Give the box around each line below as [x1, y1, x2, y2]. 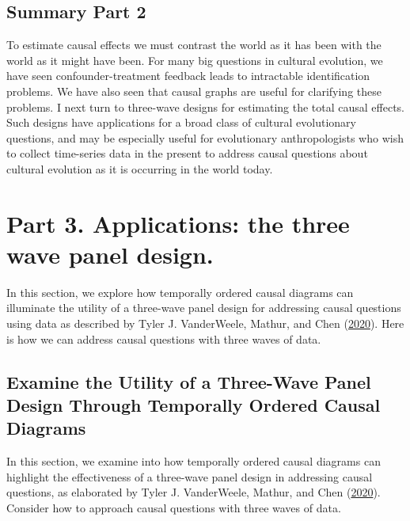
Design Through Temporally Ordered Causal [6, 393, 381, 417]
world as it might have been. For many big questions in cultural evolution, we [6, 51, 383, 68]
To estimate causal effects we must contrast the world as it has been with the [6, 36, 382, 53]
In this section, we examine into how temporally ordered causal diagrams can [6, 453, 381, 470]
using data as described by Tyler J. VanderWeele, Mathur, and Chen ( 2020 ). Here [6, 315, 404, 332]
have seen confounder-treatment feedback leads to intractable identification [6, 67, 370, 84]
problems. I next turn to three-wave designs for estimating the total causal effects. [6, 98, 405, 115]
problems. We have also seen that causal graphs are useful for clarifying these [6, 82, 382, 99]
